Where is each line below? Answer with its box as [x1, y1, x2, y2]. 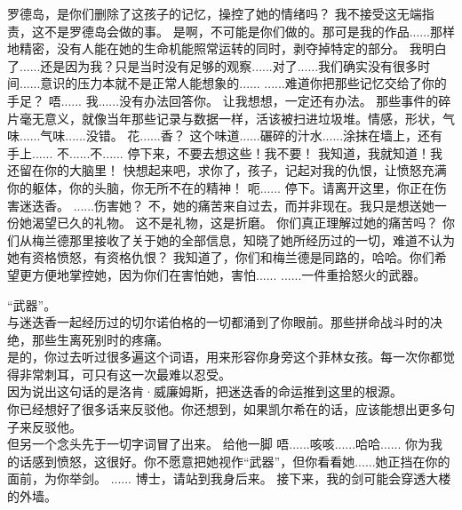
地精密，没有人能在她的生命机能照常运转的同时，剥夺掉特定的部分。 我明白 [7, 39, 447, 58]
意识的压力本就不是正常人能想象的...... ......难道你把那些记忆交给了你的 [40, 74, 447, 92]
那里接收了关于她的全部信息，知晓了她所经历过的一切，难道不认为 [68, 230, 455, 249]
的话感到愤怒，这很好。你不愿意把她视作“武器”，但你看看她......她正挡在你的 [7, 451, 450, 470]
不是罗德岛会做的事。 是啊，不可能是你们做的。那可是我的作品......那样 [44, 21, 456, 40]
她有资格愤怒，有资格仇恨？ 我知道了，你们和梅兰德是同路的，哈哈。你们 [7, 248, 434, 267]
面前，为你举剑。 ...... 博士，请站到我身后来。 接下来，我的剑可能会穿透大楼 [7, 469, 451, 488]
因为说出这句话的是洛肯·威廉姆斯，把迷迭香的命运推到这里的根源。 [7, 382, 402, 401]
